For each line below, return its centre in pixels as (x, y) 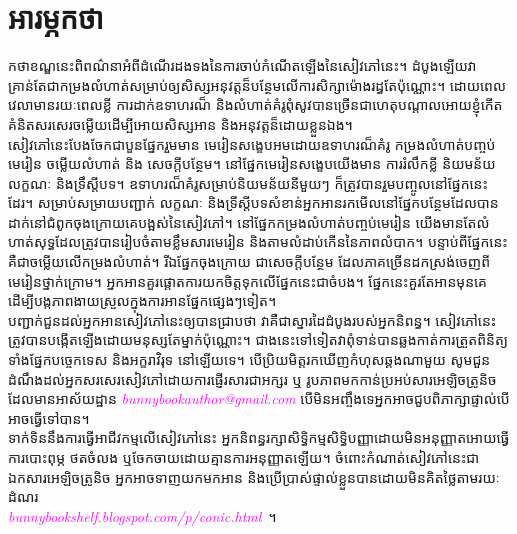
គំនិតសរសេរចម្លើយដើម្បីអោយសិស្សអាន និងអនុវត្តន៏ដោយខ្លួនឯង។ (180, 123)
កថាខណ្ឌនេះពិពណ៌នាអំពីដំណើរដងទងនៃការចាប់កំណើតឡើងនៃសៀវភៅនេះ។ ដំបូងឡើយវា (242, 65)
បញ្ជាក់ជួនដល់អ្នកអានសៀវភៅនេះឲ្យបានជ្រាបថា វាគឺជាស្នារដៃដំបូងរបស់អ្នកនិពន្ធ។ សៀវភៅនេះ (252, 319)
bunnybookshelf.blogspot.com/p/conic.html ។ (142, 515)
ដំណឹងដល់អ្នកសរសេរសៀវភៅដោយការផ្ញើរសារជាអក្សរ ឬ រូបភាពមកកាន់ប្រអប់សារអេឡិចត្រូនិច (252, 378)
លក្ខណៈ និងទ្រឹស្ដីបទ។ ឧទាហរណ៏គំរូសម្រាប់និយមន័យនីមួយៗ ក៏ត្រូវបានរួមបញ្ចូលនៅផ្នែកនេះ (248, 182)
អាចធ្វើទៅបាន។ (49, 417)
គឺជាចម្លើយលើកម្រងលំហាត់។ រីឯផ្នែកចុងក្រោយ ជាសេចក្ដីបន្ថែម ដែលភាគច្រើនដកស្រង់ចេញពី (249, 261)
